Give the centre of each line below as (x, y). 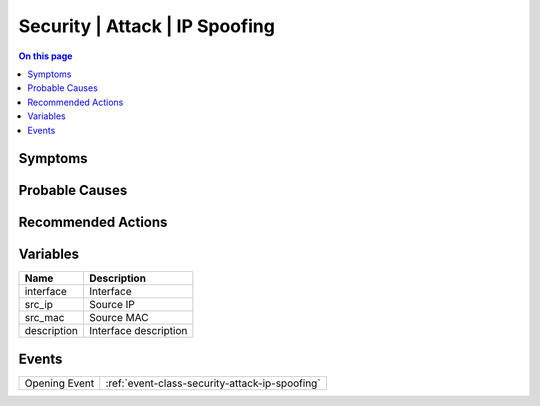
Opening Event (59, 383)
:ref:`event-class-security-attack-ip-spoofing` (213, 383)
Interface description (138, 331)
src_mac (44, 318)
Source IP (111, 305)
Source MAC (118, 318)
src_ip (39, 305)
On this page (45, 56)
